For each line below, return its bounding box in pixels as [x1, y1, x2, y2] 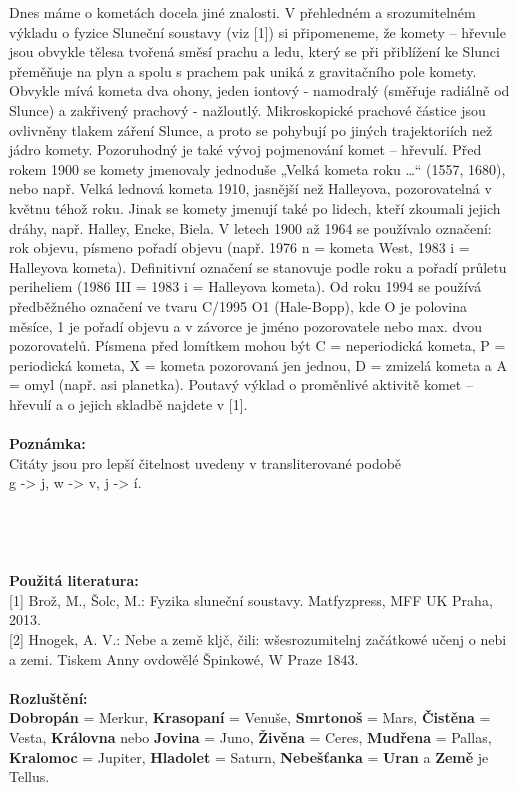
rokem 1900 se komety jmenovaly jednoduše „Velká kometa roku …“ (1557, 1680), [9, 158, 506, 179]
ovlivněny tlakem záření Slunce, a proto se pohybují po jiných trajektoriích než [9, 119, 493, 140]
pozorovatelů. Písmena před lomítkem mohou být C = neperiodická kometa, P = [9, 335, 506, 356]
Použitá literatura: [9, 570, 139, 591]
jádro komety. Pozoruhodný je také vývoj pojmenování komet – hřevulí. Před [9, 139, 482, 160]
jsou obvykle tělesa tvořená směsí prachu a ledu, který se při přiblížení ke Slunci [9, 41, 500, 62]
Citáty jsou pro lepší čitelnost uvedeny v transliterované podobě [9, 452, 402, 473]
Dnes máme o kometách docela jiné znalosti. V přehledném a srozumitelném [9, 2, 476, 22]
